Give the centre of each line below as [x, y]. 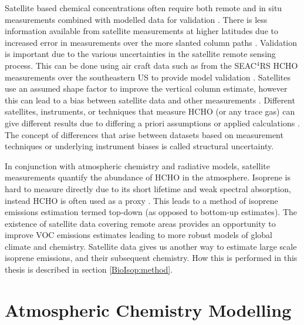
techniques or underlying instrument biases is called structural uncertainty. [139, 146]
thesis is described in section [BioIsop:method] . [89, 269]
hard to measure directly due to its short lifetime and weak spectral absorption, [148, 188]
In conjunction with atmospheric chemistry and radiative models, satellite [137, 165]
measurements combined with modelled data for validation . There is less [136, 19]
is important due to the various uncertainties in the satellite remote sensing [140, 54]
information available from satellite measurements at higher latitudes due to [141, 31]
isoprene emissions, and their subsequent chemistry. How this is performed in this [151, 258]
